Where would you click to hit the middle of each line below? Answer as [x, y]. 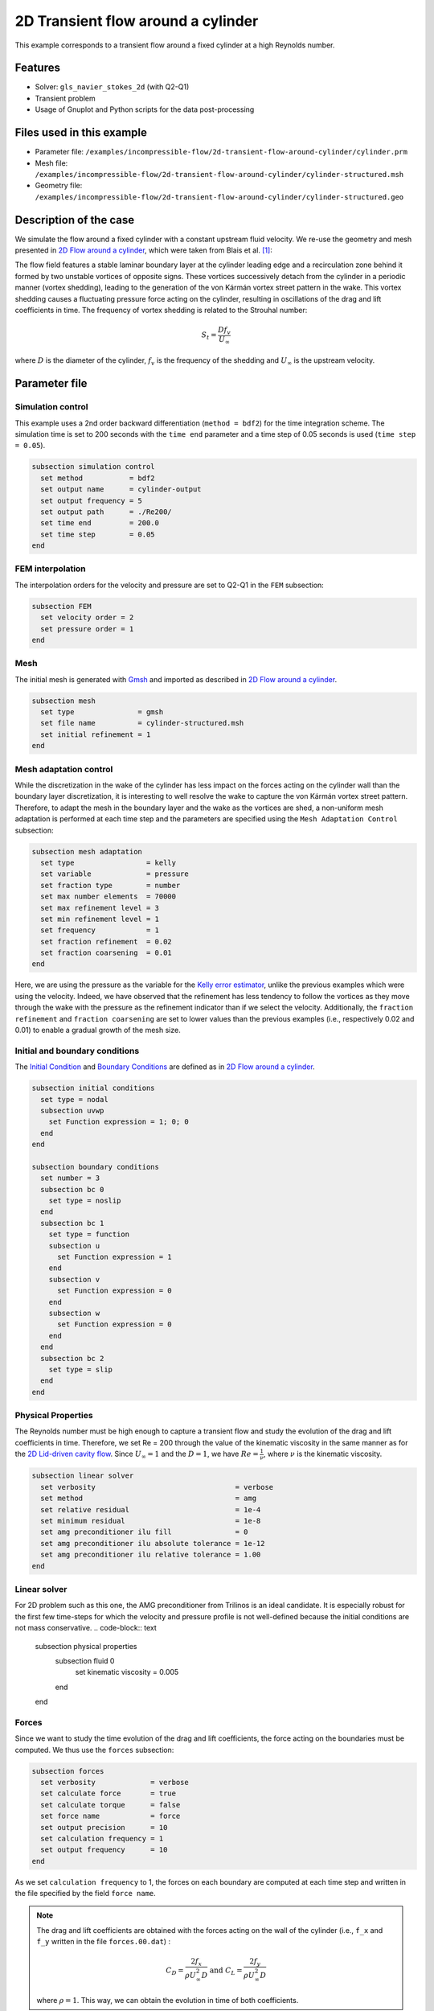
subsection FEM [61, 606]
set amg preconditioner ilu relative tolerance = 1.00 [151, 1555]
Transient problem [65, 98]
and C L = [226, 1972]
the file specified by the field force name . [85, 1894]
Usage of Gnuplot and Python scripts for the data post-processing [145, 109]
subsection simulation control [94, 467]
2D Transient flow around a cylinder [137, 21]
